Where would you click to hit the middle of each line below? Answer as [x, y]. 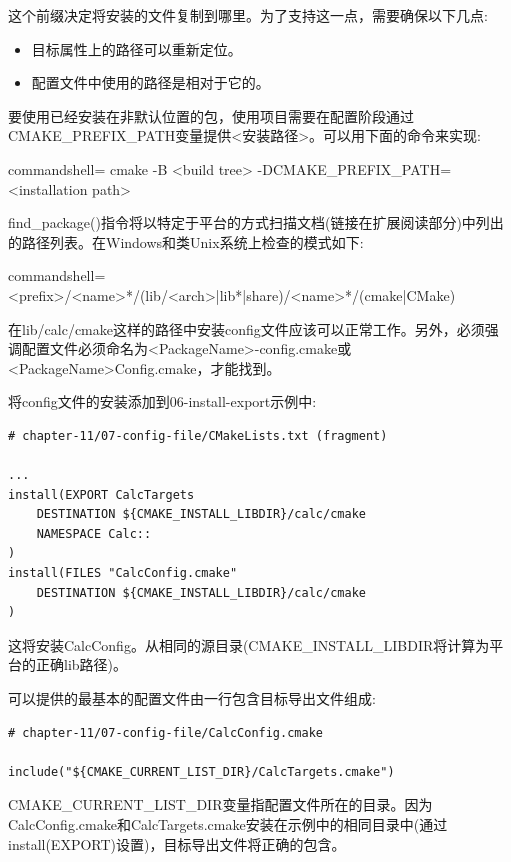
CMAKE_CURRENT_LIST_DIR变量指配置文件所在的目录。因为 [220, 804]
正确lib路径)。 [81, 664]
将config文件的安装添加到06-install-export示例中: [162, 401]
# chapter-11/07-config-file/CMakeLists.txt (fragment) [198, 435]
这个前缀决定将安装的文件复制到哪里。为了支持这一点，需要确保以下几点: [248, 15]
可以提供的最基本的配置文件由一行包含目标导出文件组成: [192, 698]
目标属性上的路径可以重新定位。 [136, 48]
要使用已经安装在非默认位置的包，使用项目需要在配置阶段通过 [211, 115]
